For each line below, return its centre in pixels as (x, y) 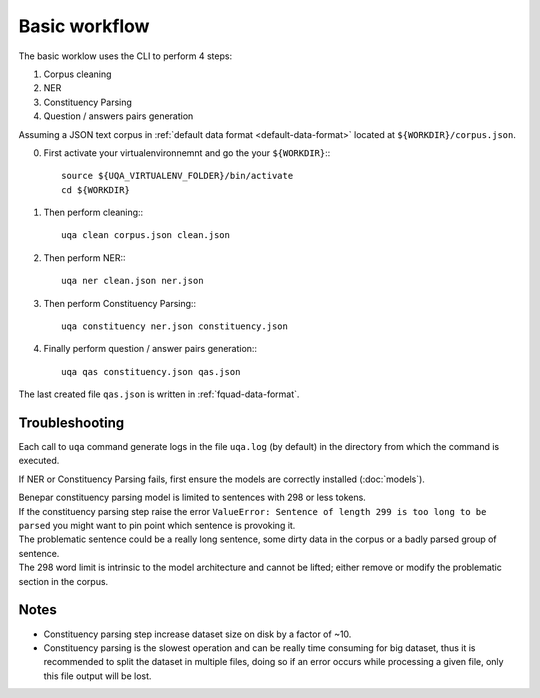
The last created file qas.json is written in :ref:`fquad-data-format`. (159, 394)
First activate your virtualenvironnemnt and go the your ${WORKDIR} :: (187, 152)
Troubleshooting (71, 423)
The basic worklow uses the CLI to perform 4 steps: (125, 56)
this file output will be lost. (97, 676)
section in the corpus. (63, 581)
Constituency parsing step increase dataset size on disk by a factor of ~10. (197, 634)
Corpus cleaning (77, 74)
